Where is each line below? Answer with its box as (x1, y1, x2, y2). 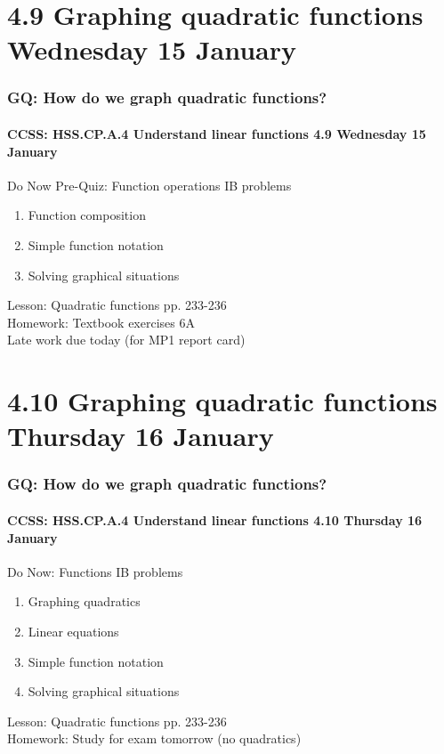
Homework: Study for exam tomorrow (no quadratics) (7, 729, 302, 748)
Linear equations (28, 621, 119, 640)
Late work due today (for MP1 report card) (7, 330, 246, 349)
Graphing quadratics (28, 592, 141, 611)
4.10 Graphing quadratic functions (7, 383, 438, 419)
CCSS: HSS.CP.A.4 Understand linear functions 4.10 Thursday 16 (7, 510, 423, 529)
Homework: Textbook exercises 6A (7, 312, 195, 331)
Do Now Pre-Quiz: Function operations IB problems (7, 175, 292, 194)
